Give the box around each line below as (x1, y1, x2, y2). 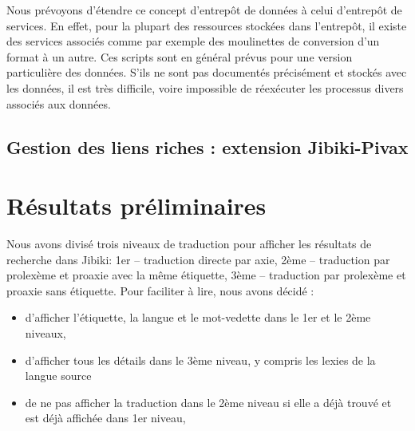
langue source (25, 367, 92, 384)
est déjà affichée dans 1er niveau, (25, 409, 186, 426)
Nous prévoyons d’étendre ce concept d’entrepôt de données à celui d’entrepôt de (6, 2, 402, 18)
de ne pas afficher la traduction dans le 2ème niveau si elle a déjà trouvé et (25, 393, 392, 410)
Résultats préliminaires (6, 189, 267, 222)
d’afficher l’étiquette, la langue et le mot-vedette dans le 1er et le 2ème (25, 309, 371, 326)
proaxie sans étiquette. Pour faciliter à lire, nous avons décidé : (6, 282, 314, 299)
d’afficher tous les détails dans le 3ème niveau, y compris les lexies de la (25, 351, 376, 368)
